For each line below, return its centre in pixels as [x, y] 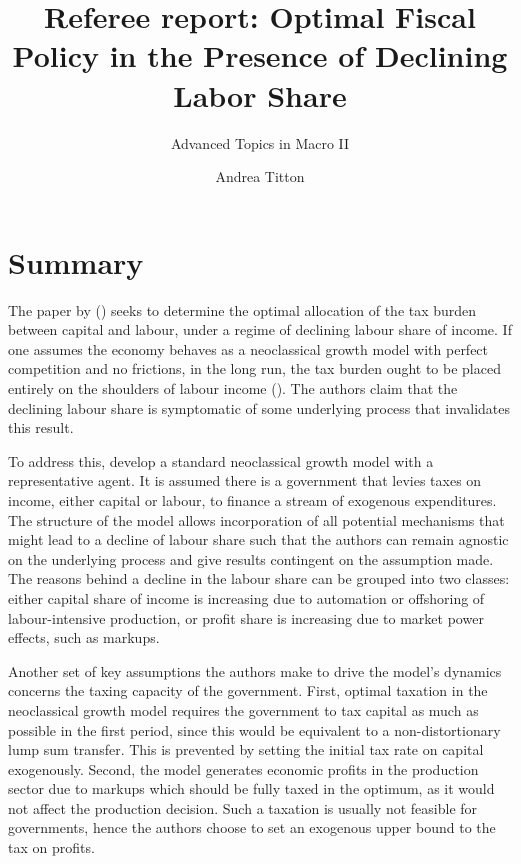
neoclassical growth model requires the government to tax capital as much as [243, 709]
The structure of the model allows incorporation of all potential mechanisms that [256, 519]
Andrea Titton [260, 176]
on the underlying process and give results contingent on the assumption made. [251, 558]
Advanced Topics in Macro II [260, 142]
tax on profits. [51, 847]
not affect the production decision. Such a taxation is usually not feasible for [243, 807]
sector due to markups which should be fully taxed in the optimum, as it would [251, 788]
